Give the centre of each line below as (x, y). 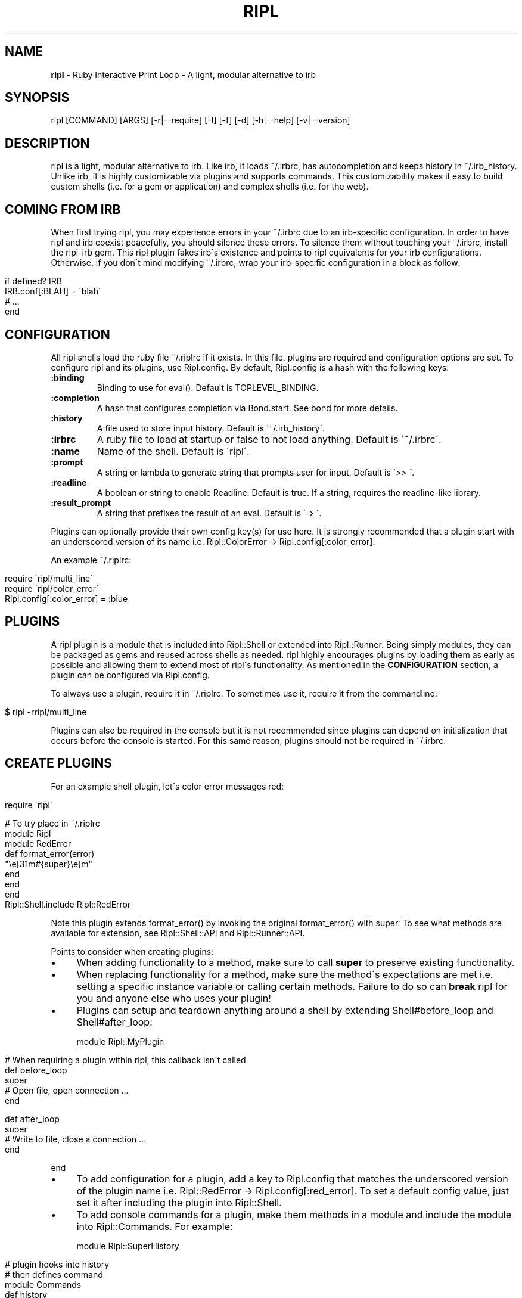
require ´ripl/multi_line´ (49, 578)
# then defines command (54, 1274)
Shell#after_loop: (114, 1022)
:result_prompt (81, 502)
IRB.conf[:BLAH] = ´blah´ (53, 291)
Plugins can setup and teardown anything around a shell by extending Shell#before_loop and (285, 1010)
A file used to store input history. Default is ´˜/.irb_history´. (211, 428)
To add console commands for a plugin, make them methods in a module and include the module (294, 1214)
